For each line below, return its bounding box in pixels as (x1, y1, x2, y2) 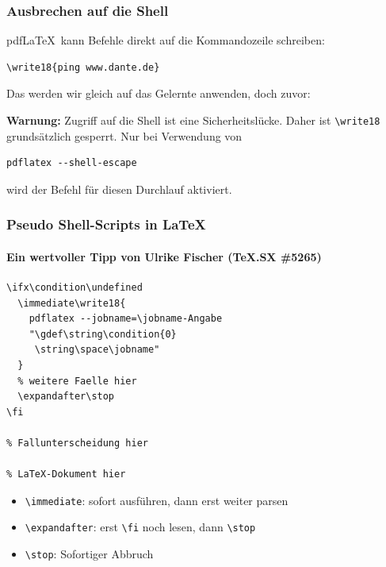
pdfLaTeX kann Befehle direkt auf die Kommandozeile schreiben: (6, 32, 325, 48)
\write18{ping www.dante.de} (6, 61, 160, 73)
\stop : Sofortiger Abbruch (25, 546, 154, 562)
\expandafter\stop (17, 391, 115, 403)
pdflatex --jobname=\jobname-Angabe (29, 313, 223, 325)
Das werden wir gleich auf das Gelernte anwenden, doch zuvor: (6, 85, 311, 102)
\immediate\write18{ (17, 297, 126, 309)
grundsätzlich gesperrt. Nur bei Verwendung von (6, 127, 243, 144)
